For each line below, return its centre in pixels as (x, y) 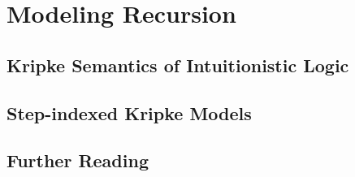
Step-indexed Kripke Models (129, 112)
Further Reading (78, 160)
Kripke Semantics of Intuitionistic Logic (178, 65)
